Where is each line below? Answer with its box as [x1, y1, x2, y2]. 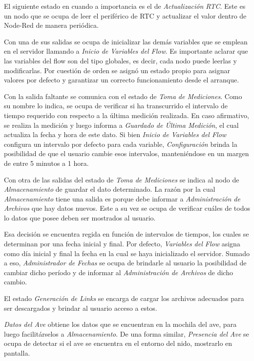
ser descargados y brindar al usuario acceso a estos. [4, 302, 157, 313]
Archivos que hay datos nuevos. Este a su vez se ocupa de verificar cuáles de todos [4, 203, 250, 213]
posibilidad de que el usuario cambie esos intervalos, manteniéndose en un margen [4, 148, 249, 159]
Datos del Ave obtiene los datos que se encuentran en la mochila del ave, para [4, 319, 237, 329]
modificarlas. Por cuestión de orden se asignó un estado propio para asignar [4, 65, 230, 75]
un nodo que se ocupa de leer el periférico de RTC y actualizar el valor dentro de [4, 10, 247, 20]
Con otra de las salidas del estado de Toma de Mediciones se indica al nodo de [4, 174, 239, 184]
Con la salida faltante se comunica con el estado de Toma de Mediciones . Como [4, 91, 242, 101]
